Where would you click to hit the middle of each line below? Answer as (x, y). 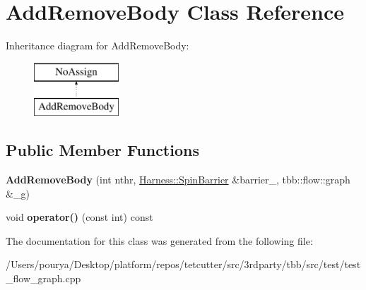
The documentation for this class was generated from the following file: (159, 240)
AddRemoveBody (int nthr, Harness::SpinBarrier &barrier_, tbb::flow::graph (178, 180)
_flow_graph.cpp (43, 278)
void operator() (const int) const (79, 217)
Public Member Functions (102, 150)
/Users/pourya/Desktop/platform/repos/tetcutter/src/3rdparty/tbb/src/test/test (183, 264)
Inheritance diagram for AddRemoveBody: (98, 46)
